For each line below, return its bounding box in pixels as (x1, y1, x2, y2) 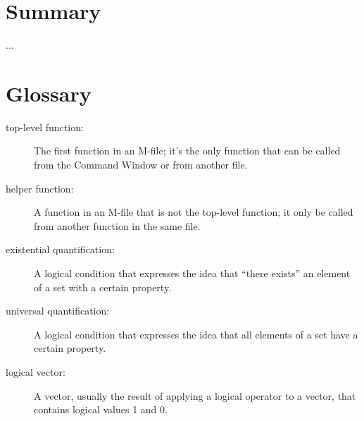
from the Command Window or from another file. (34, 157, 248, 172)
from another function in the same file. (34, 218, 201, 233)
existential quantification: (6, 242, 115, 257)
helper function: (6, 181, 74, 195)
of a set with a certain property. (34, 279, 172, 294)
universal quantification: (6, 303, 110, 318)
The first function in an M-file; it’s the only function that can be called (34, 143, 341, 158)
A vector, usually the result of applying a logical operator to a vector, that (34, 388, 356, 403)
